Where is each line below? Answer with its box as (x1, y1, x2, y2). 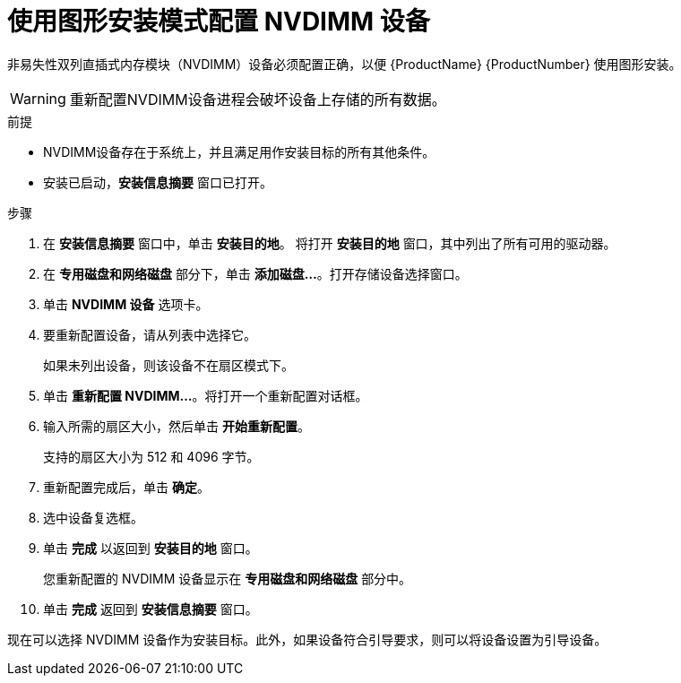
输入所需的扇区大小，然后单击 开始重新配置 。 (43, 418, 310, 434)
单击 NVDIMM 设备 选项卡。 (43, 296, 209, 312)
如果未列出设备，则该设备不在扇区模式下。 (43, 357, 294, 373)
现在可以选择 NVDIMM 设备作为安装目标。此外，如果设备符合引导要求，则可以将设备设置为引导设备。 (7, 631, 608, 647)
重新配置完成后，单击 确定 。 (43, 479, 210, 495)
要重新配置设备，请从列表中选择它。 (43, 326, 256, 342)
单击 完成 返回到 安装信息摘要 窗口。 (43, 601, 258, 617)
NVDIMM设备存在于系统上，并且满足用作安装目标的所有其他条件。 (43, 143, 435, 160)
